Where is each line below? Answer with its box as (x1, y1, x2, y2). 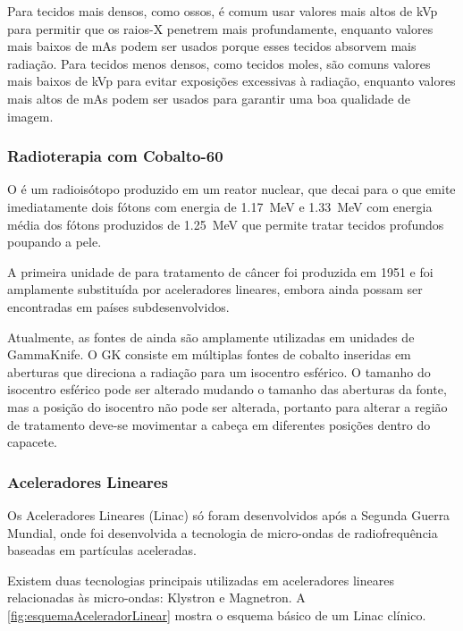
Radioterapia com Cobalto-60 (7, 145, 223, 167)
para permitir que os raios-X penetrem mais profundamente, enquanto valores (7, 19, 434, 38)
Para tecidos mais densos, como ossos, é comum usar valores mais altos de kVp (7, 2, 438, 20)
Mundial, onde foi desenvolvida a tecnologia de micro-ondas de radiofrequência (7, 523, 438, 542)
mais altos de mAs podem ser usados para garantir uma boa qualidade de (7, 88, 410, 107)
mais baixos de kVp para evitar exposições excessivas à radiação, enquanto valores (7, 72, 456, 90)
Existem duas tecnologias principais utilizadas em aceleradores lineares (7, 570, 394, 589)
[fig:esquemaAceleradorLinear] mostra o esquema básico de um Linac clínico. (7, 605, 426, 624)
